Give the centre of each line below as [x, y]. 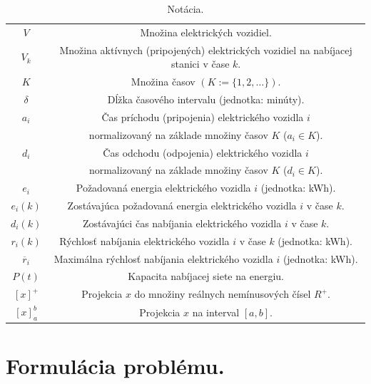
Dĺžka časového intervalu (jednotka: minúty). [206, 99]
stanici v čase [200, 64]
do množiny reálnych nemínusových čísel [223, 294]
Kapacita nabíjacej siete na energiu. [206, 276]
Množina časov [163, 82]
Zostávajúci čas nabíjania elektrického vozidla [182, 223]
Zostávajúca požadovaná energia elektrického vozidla [182, 206]
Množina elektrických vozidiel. [206, 32]
